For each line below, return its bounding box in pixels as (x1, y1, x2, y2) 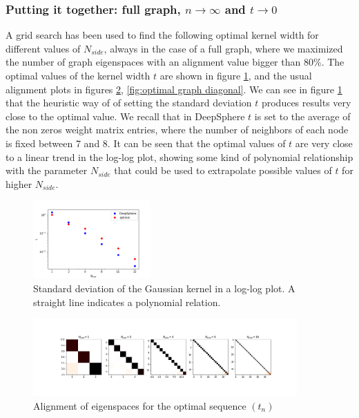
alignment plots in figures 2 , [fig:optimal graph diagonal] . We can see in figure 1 (6, 82, 342, 96)
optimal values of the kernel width (6, 68, 151, 82)
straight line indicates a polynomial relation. (33, 294, 221, 309)
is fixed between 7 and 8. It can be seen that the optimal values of (6, 135, 286, 150)
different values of (6, 41, 81, 55)
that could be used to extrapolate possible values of (114, 163, 332, 178)
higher (6, 176, 32, 191)
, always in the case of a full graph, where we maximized (104, 41, 343, 55)
